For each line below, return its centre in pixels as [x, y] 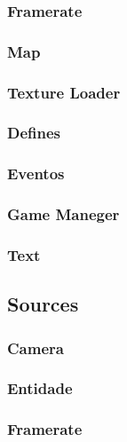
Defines [34, 133]
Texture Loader [64, 92]
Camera [36, 347]
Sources [43, 304]
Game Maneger [63, 214]
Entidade [40, 388]
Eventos [36, 174]
